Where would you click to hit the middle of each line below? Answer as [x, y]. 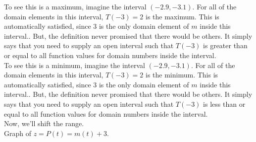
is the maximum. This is [182, 16]
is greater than [225, 45]
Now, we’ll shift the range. [44, 123]
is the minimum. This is [182, 75]
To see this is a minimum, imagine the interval [75, 65]
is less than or [224, 104]
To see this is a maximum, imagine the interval [75, 6]
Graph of [18, 133]
